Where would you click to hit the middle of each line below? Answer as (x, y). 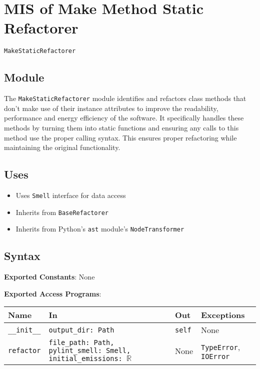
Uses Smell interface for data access (71, 195)
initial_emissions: (85, 359)
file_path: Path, (81, 343)
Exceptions (223, 315)
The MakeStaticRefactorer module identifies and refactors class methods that (125, 98)
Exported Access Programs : (53, 293)
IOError (215, 356)
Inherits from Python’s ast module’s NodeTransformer (100, 229)
